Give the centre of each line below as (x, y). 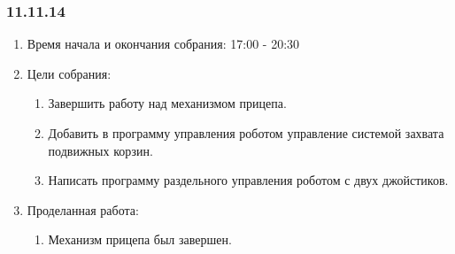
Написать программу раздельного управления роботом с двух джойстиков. (248, 180)
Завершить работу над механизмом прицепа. (167, 103)
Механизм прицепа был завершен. (140, 239)
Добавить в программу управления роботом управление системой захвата (246, 133)
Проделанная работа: (83, 209)
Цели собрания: (69, 73)
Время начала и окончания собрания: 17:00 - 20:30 (163, 44)
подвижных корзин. (100, 150)
